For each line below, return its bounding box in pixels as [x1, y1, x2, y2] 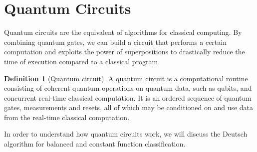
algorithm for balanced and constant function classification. [4, 139, 186, 149]
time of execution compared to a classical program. [4, 56, 160, 66]
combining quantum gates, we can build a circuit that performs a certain [4, 36, 227, 47]
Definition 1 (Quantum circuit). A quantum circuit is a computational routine [4, 73, 248, 83]
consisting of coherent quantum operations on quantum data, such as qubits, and [4, 83, 252, 93]
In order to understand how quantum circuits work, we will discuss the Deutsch [4, 129, 248, 139]
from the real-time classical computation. [4, 112, 130, 122]
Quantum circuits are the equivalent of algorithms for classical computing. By [4, 27, 242, 37]
